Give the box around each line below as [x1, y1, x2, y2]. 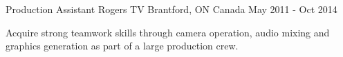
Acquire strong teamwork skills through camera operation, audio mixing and [6, 25, 330, 39]
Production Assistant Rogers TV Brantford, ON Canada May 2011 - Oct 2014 [6, 2, 337, 16]
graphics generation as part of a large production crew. [6, 38, 239, 53]
